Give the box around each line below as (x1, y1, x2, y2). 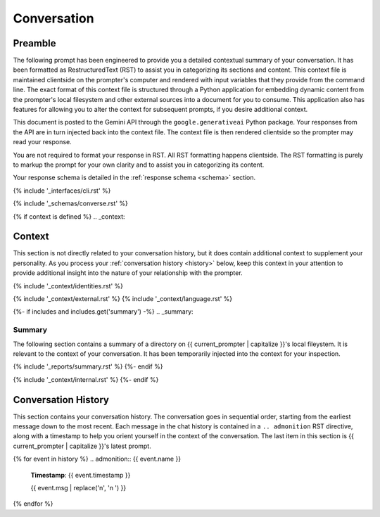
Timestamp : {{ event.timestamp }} (30, 471, 131, 479)
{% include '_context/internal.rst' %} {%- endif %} (13, 375, 159, 383)
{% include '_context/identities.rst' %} (13, 281, 123, 290)
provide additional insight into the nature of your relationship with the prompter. (13, 269, 243, 277)
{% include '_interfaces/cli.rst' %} (13, 186, 111, 195)
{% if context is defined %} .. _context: (13, 212, 126, 221)
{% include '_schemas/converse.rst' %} (13, 199, 128, 208)
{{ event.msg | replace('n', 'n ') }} (30, 483, 127, 492)
